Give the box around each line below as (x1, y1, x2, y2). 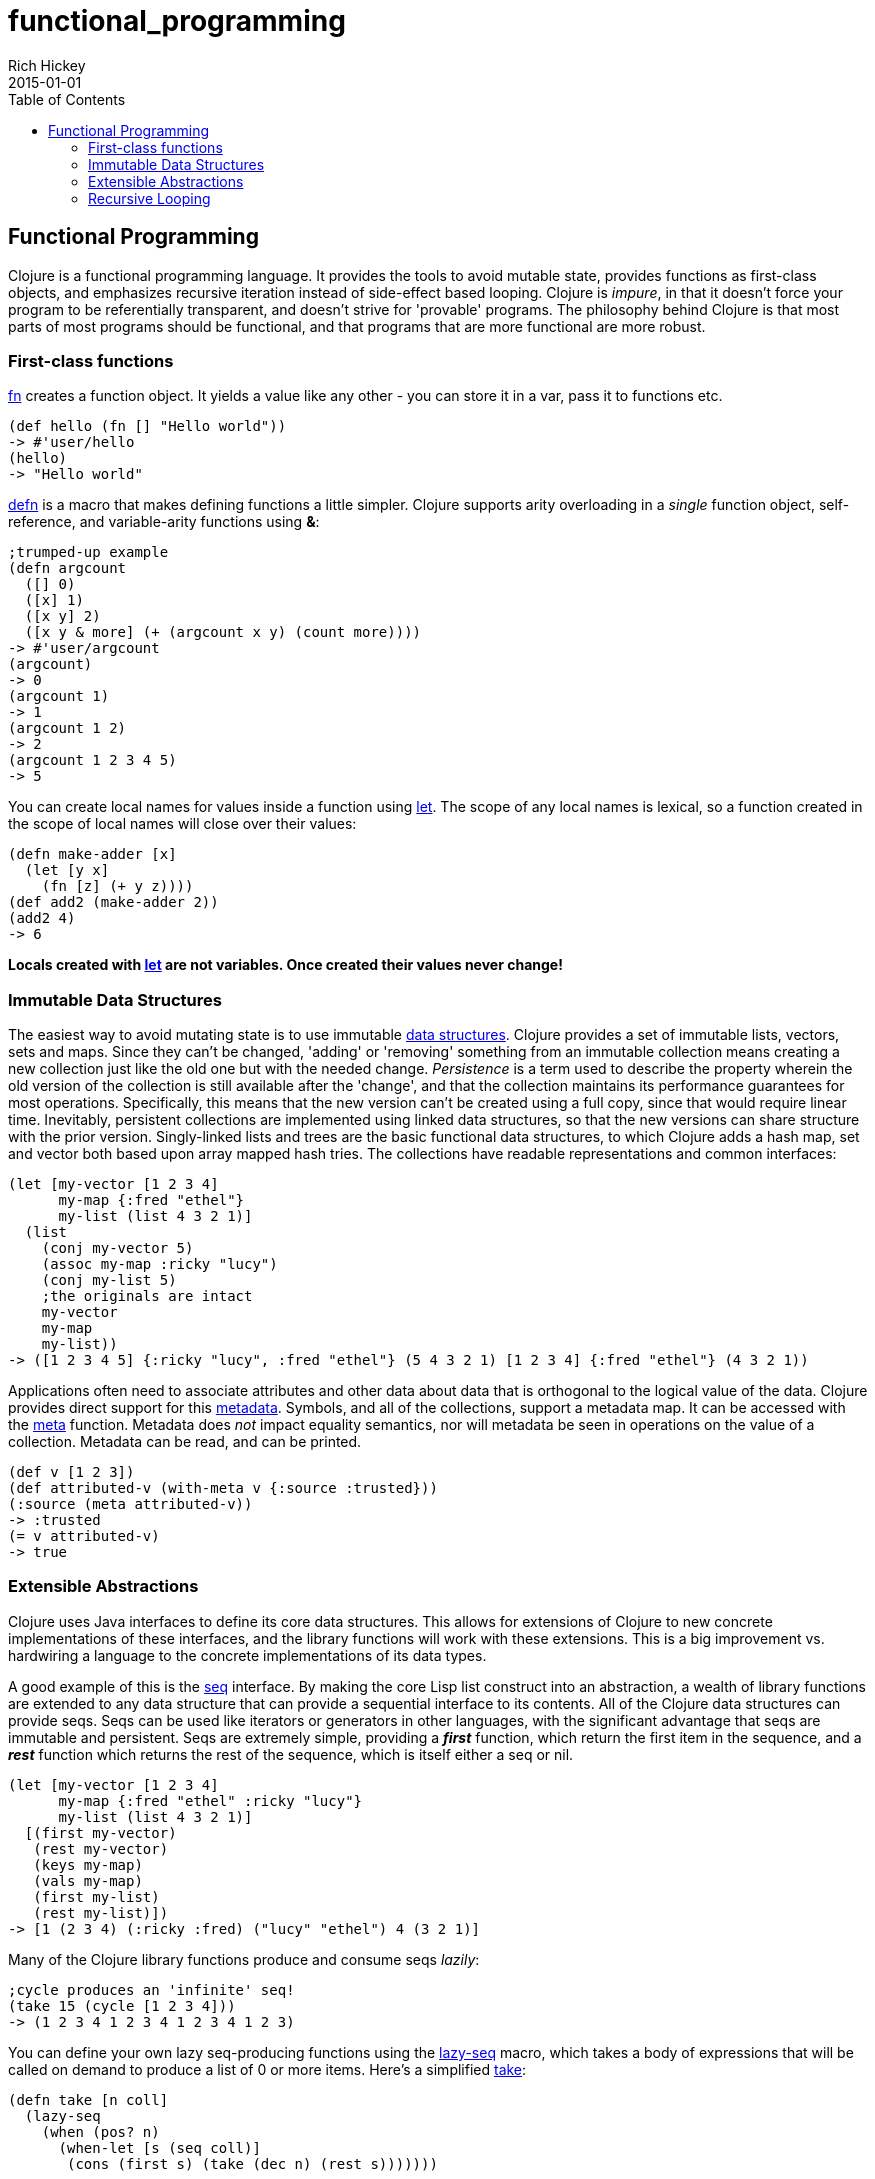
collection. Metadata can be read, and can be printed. (8, 1433, 362, 1451)
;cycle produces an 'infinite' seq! (8, 1981, 295, 1998)
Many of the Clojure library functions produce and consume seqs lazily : (8, 1950, 480, 1968)
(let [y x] (24, 862, 110, 879)
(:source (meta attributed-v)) (8, 1496, 253, 1513)
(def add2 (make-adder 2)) (8, 894, 219, 911)
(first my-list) (33, 1888, 160, 1905)
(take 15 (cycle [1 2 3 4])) (8, 1997, 236, 2014)
